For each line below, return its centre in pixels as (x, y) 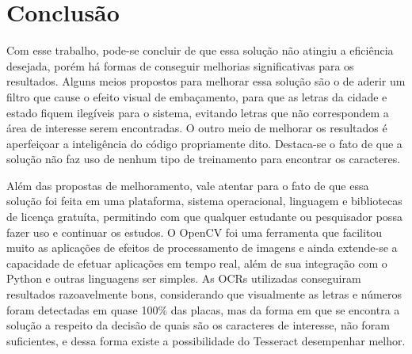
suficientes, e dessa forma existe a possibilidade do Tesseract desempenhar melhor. (206, 340)
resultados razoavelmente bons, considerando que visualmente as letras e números (204, 294)
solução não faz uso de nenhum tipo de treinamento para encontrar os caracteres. (204, 159)
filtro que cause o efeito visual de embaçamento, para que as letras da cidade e (197, 96)
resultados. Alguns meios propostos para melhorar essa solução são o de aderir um (206, 81)
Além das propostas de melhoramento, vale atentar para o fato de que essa (188, 185)
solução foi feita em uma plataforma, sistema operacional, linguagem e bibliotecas (204, 201)
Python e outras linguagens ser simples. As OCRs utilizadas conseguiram (184, 278)
